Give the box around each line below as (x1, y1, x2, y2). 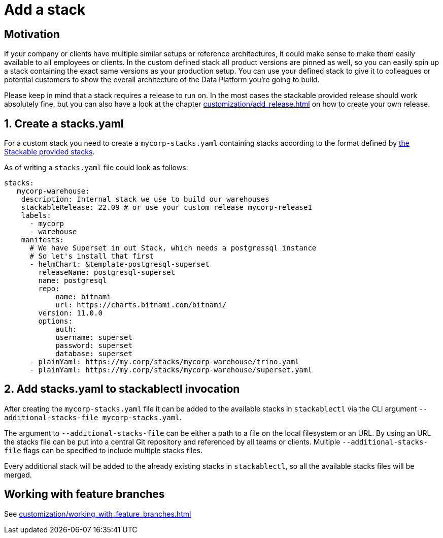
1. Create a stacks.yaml (4, 117, 124, 130)
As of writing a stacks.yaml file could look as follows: (4, 163, 188, 172)
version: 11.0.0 (38, 309, 103, 318)
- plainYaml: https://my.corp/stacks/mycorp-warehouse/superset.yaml (29, 366, 312, 374)
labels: (21, 211, 51, 220)
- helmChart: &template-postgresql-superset (29, 260, 210, 269)
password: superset (55, 341, 132, 350)
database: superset (55, 350, 132, 358)
